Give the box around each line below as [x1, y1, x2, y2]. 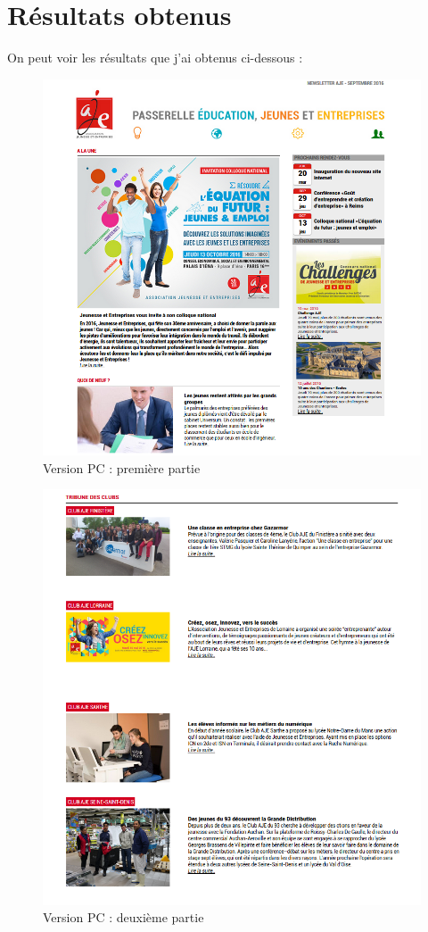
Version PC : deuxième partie [43, 908, 204, 927]
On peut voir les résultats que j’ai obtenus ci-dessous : [7, 48, 303, 67]
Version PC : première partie [43, 458, 201, 477]
